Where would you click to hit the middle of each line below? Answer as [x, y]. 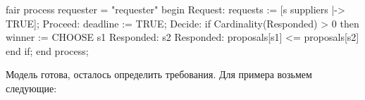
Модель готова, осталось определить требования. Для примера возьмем [159, 74]
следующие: [31, 88]
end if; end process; [47, 50]
